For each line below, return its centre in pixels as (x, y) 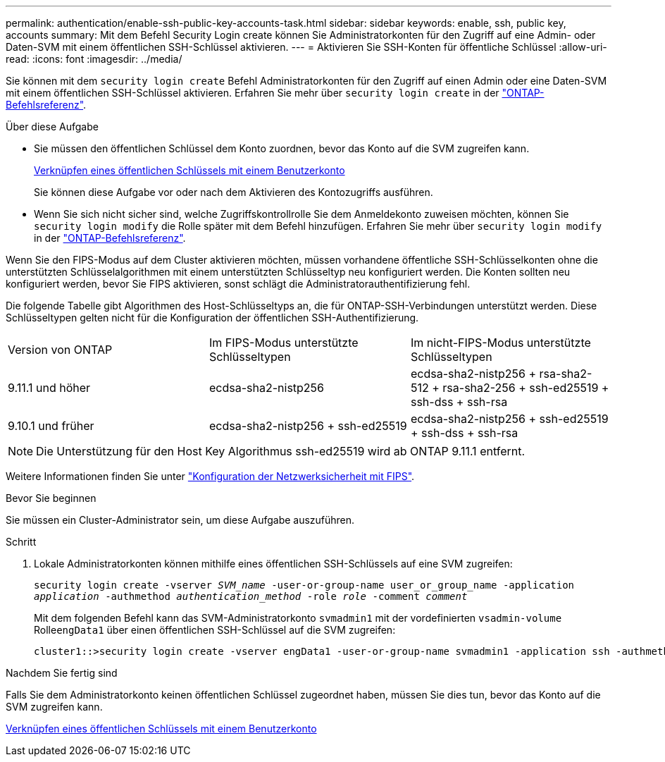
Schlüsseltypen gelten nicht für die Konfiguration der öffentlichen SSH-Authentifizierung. (212, 318)
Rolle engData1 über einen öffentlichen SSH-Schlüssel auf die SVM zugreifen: (215, 630)
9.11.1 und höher (49, 388)
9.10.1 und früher (51, 426)
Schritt (21, 542)
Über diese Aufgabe (52, 127)
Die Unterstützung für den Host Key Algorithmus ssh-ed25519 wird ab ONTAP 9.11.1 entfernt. (281, 451)
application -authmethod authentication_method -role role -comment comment (251, 596)
